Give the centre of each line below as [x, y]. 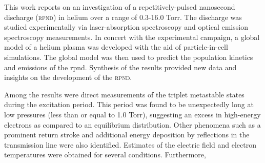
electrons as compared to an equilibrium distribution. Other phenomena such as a [132, 124]
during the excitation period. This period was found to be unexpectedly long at [129, 104]
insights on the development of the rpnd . [68, 77]
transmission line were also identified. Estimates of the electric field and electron [130, 144]
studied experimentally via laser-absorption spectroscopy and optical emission [126, 27]
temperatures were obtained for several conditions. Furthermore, [105, 155]
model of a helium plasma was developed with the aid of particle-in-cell [116, 47]
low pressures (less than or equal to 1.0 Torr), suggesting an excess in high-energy [132, 114]
